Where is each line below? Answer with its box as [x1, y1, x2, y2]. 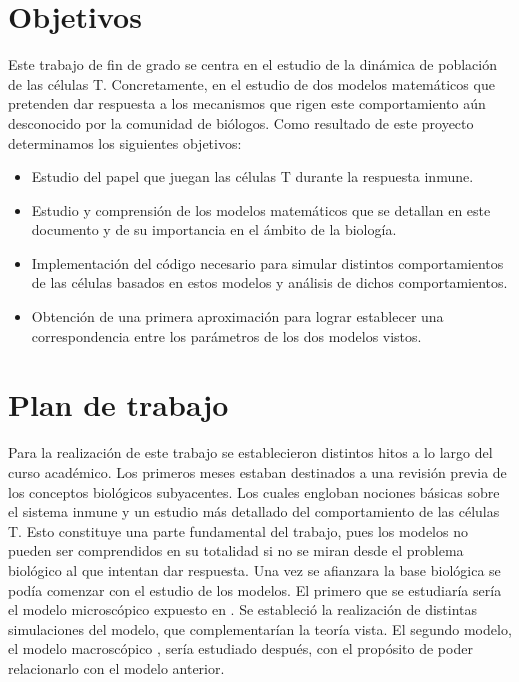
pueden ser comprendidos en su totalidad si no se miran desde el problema [8, 540, 464, 561]
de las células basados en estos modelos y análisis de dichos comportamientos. [31, 272, 508, 293]
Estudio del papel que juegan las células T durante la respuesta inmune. [31, 166, 474, 187]
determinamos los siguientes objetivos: [8, 132, 242, 153]
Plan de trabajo [8, 384, 229, 425]
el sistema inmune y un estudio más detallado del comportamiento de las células [8, 501, 500, 522]
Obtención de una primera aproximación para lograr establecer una [31, 306, 444, 327]
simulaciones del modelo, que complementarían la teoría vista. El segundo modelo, [8, 618, 512, 639]
